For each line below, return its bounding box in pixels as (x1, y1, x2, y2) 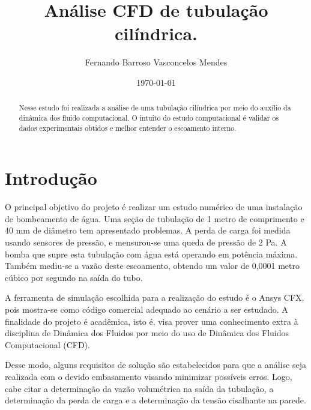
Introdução (5, 166, 97, 190)
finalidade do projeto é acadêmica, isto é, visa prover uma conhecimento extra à (5, 315, 298, 327)
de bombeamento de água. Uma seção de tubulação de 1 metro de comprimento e (5, 212, 304, 225)
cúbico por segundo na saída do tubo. (5, 271, 143, 283)
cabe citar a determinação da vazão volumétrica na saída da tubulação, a (5, 382, 274, 394)
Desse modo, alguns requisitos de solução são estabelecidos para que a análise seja (5, 358, 306, 371)
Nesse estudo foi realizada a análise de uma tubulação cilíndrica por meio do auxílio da (19, 103, 291, 113)
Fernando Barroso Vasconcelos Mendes (85, 56, 228, 68)
